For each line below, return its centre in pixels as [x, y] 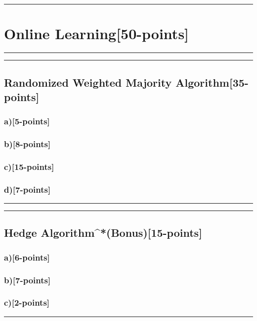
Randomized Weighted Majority [88, 82]
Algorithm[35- [212, 82]
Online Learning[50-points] [97, 33]
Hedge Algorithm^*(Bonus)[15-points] [103, 233]
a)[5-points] [27, 121]
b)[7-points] [27, 280]
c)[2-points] [27, 302]
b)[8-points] [27, 144]
